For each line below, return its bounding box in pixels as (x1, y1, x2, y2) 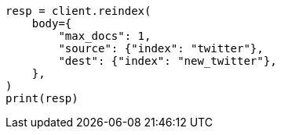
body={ (31, 17, 72, 30)
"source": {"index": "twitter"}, (58, 42, 264, 55)
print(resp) (5, 92, 78, 105)
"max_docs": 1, (58, 30, 151, 42)
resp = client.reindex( (5, 5, 151, 17)
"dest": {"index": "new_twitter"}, (58, 55, 277, 67)
